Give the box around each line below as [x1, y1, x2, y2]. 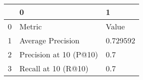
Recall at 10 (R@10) [19, 63, 89, 74]
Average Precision [19, 35, 80, 46]
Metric [19, 21, 42, 32]
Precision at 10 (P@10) [19, 49, 98, 60]
